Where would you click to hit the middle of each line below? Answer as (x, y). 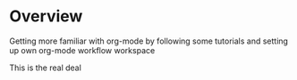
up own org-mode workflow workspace (82, 50)
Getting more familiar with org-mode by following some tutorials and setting (149, 41)
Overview (46, 16)
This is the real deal (46, 68)
